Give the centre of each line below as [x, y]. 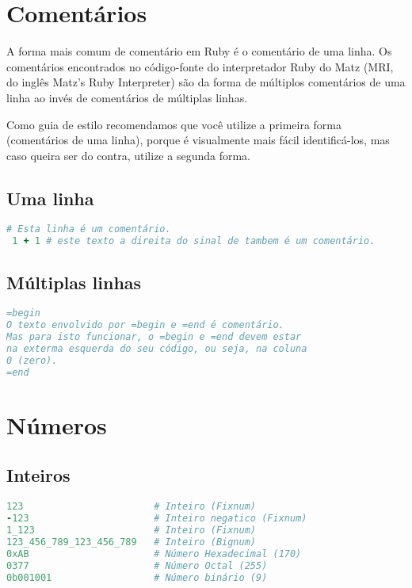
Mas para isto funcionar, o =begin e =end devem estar [154, 337]
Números [57, 424]
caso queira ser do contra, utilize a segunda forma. [128, 155]
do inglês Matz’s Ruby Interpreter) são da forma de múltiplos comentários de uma [206, 82]
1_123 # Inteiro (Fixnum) [131, 531]
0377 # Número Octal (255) [137, 565]
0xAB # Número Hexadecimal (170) [154, 554]
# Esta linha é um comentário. [89, 229]
